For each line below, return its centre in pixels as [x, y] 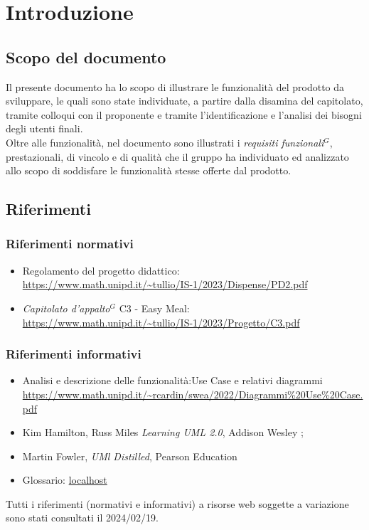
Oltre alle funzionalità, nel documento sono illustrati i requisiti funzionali [165, 142]
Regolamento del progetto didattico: [101, 270]
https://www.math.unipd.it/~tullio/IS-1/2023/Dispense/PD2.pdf [165, 284]
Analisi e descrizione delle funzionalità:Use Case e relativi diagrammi [172, 380]
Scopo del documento [86, 57]
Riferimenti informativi [74, 354]
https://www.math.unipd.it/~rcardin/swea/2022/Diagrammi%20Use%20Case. [193, 394]
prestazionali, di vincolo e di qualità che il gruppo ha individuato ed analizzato [177, 156]
